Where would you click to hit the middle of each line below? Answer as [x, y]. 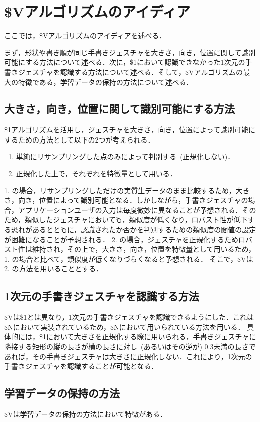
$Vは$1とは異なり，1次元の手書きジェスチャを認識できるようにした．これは [129, 317]
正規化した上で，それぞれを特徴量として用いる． [96, 173]
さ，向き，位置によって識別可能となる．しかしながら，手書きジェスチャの [126, 200]
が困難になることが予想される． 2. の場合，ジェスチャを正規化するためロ [125, 239]
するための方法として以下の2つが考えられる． [79, 139]
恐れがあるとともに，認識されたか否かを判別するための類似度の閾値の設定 [134, 230]
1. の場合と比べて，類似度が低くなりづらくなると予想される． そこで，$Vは [129, 259]
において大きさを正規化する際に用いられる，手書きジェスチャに [151, 336]
